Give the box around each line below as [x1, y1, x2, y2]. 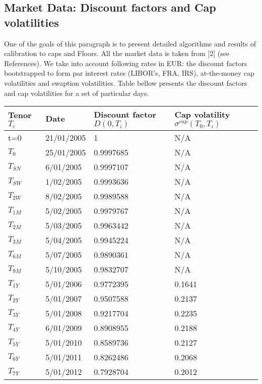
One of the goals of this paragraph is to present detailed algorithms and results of [4, 38, 256, 48]
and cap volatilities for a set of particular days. [4, 87, 149, 98]
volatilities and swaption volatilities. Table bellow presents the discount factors [4, 77, 247, 88]
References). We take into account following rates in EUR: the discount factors [4, 58, 247, 68]
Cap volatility [174, 108, 230, 121]
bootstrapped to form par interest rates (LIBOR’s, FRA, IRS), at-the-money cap [4, 68, 254, 78]
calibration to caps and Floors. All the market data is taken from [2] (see [4, 48, 230, 59]
